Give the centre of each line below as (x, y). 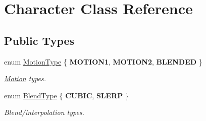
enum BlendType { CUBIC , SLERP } (66, 95)
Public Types (39, 40)
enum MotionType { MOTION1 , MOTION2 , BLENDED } (103, 61)
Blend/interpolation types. (44, 112)
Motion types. (25, 78)
